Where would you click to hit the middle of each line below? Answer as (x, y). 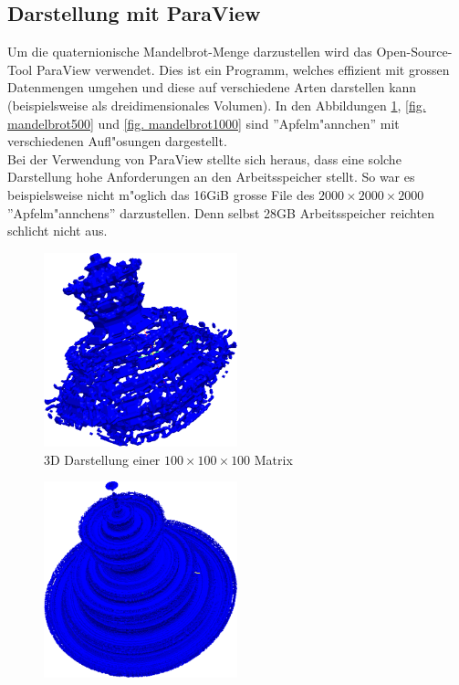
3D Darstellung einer (102, 459)
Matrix (273, 459)
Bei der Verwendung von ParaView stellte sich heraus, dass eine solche (204, 158)
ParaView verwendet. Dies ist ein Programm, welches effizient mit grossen (243, 69)
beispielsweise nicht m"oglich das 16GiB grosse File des (161, 194)
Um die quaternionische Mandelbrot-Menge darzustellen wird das (190, 52)
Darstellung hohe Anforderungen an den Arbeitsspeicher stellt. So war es (211, 177)
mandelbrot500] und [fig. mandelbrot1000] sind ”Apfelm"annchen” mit (203, 123)
